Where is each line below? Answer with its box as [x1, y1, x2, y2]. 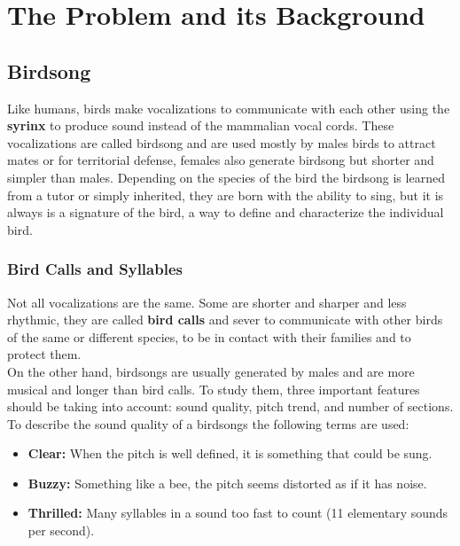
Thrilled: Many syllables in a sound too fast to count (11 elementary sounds [27, 503, 448, 522]
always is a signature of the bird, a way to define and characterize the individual [7, 203, 444, 222]
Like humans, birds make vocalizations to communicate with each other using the [7, 98, 450, 117]
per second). [27, 521, 95, 540]
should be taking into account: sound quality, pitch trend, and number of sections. [7, 397, 454, 416]
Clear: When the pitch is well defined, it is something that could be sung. [27, 444, 433, 463]
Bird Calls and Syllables [7, 258, 183, 280]
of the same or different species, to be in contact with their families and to [7, 327, 411, 346]
